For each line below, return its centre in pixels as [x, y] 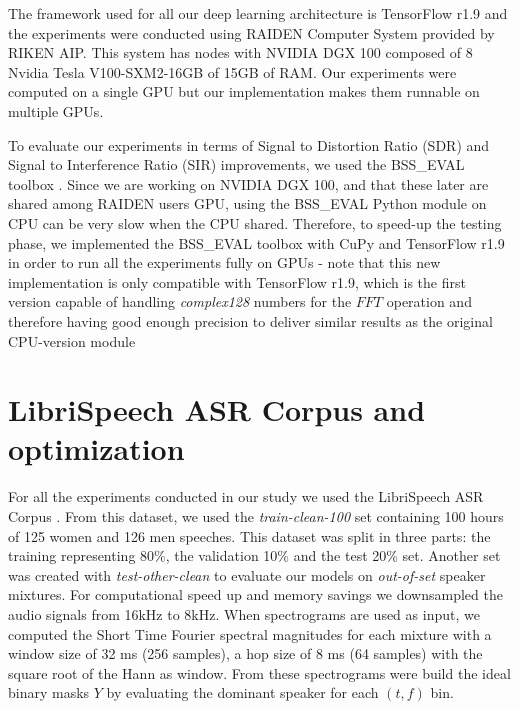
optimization [96, 448]
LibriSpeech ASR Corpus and [217, 409]
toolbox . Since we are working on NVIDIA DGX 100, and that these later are [248, 183]
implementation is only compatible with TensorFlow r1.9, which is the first [237, 281]
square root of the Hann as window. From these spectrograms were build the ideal [259, 672]
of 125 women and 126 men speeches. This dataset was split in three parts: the [249, 535]
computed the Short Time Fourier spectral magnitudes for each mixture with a [250, 633]
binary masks [49, 692]
